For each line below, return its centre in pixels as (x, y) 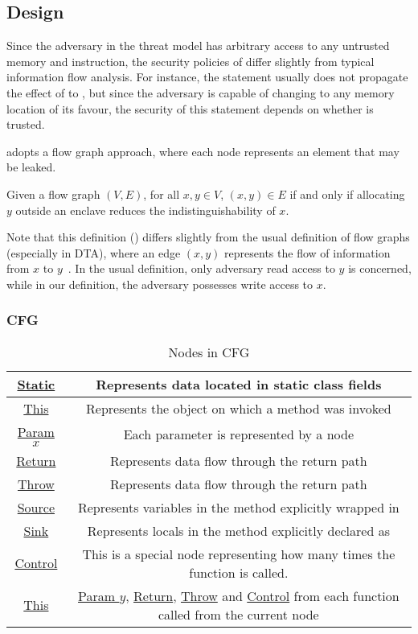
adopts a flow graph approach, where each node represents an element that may (203, 151)
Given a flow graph (53, 193)
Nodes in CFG (209, 352)
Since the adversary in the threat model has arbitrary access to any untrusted (198, 45)
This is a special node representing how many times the (239, 554)
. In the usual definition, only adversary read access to (201, 268)
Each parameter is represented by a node (239, 434)
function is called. (239, 572)
